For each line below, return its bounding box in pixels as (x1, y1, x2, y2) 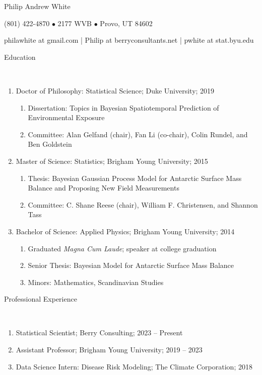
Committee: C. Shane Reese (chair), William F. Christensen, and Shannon (28, 199, 258, 210)
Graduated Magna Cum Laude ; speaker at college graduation (28, 243, 217, 253)
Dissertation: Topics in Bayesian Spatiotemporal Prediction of (28, 102, 219, 113)
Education (4, 51, 36, 62)
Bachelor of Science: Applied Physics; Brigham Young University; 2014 (16, 226, 235, 236)
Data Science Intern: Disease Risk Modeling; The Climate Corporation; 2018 (16, 361, 252, 371)
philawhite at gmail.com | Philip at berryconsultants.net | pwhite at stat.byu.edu (4, 35, 254, 45)
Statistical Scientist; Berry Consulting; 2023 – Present (16, 327, 183, 338)
